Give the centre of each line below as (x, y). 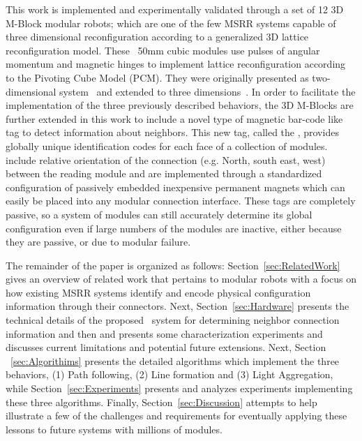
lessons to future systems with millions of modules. (114, 429)
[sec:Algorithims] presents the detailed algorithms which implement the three (175, 360)
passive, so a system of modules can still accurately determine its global (159, 214)
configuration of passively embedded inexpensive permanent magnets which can (175, 187)
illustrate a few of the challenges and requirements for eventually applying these (176, 416)
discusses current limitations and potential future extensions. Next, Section (166, 347)
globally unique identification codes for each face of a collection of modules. (167, 145)
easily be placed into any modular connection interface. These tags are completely (181, 201)
